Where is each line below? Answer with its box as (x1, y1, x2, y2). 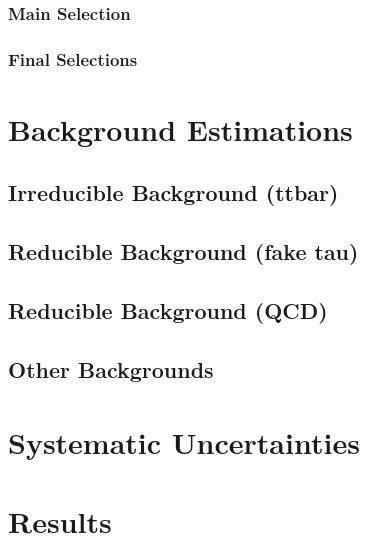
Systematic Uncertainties (8, 422, 360, 463)
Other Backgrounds (8, 353, 214, 384)
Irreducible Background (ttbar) (8, 177, 339, 208)
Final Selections (8, 46, 138, 71)
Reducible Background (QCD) (8, 295, 328, 326)
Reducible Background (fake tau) (8, 236, 359, 267)
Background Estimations (8, 108, 353, 149)
